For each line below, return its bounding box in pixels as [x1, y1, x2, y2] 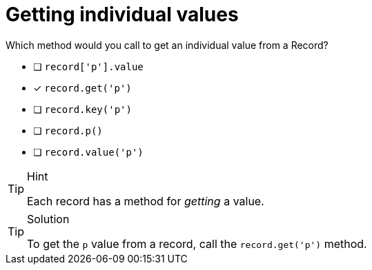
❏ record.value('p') [33, 145, 144, 158]
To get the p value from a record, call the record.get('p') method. [27, 236, 367, 251]
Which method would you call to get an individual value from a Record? [6, 39, 329, 51]
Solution [27, 211, 70, 226]
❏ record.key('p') [33, 103, 132, 115]
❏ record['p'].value [33, 60, 144, 72]
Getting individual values [6, 3, 239, 26]
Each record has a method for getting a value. [27, 194, 264, 208]
